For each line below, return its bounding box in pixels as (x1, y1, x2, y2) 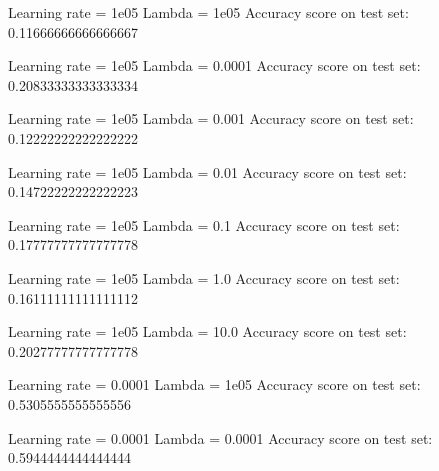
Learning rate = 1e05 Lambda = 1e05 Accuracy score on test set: (8, 2, 409, 22)
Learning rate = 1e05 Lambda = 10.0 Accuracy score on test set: (8, 321, 407, 342)
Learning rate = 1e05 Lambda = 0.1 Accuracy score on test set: (8, 214, 400, 235)
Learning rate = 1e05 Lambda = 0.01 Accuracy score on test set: (8, 161, 407, 182)
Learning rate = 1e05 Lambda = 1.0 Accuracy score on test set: (8, 267, 400, 288)
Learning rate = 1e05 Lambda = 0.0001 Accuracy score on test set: (8, 55, 421, 76)
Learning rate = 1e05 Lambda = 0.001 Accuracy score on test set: (8, 108, 414, 129)
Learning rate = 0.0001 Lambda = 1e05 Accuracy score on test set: (8, 374, 421, 395)
